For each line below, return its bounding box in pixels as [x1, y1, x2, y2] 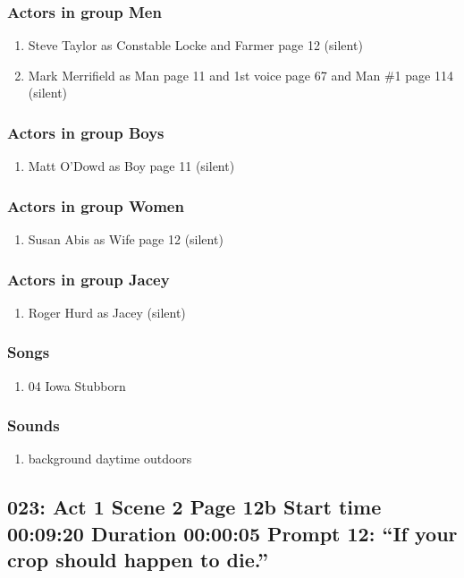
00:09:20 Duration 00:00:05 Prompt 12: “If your [7, 519, 458, 547]
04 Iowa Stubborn [28, 376, 126, 395]
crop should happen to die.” [7, 546, 269, 574]
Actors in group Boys [7, 121, 165, 143]
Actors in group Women [7, 194, 184, 217]
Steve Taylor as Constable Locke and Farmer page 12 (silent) [28, 36, 363, 55]
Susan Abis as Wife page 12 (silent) [28, 230, 224, 249]
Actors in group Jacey [7, 268, 170, 290]
